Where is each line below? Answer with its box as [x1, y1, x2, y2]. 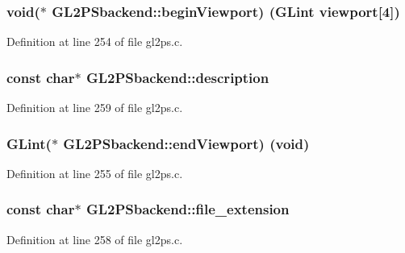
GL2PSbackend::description [86, 67, 269, 87]
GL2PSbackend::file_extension [86, 199, 290, 219]
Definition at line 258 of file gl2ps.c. [6, 230, 183, 247]
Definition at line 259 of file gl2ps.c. [6, 99, 183, 116]
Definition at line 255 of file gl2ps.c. [6, 164, 183, 181]
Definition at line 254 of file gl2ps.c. [6, 33, 183, 50]
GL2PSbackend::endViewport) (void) [63, 133, 310, 153]
